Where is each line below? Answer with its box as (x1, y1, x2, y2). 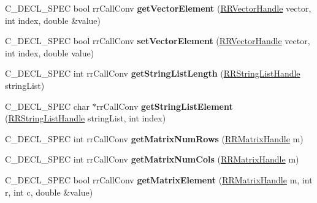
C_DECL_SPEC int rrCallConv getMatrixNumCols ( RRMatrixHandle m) (5, 153, 299, 166)
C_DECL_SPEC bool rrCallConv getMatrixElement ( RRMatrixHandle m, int (5, 173, 313, 186)
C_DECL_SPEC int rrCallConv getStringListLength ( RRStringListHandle (5, 67, 300, 80)
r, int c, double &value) (5, 185, 93, 198)
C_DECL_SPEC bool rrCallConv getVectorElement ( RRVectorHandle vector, (5, 2, 311, 14)
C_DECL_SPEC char (5, 99, 90, 112)
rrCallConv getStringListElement (96, 99, 233, 112)
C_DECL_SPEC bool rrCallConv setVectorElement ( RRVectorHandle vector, (5, 34, 310, 47)
